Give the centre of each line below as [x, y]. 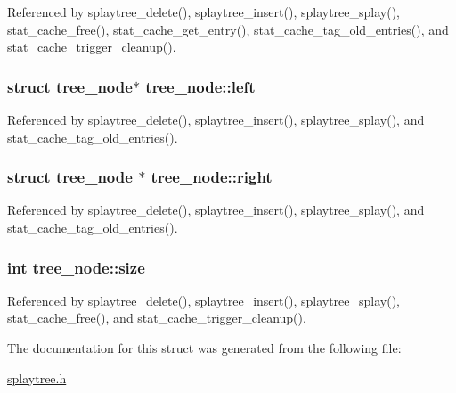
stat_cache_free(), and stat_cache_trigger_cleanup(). [157, 318]
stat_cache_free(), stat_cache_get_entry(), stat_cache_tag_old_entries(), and [228, 29]
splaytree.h [37, 377]
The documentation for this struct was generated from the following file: [204, 348]
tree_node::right [212, 177]
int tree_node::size [76, 267]
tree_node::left [200, 86]
